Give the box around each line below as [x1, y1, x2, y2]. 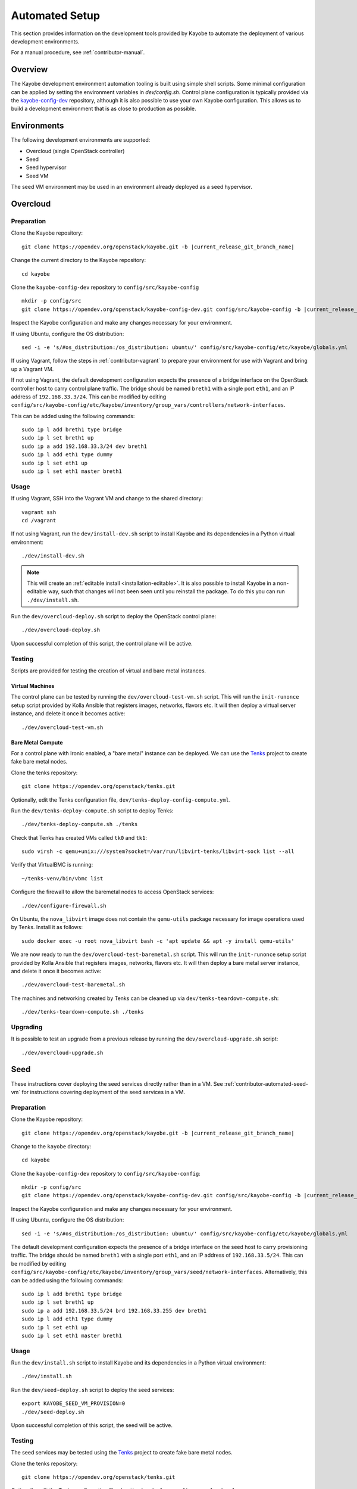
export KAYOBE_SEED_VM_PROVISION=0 [21, 1400, 126, 1407]
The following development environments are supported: [11, 136, 151, 144]
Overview [11, 64, 48, 74]
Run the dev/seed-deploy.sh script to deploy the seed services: [11, 1386, 174, 1393]
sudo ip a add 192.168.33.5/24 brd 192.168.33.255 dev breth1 [21, 1307, 207, 1314]
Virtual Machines [11, 682, 55, 689]
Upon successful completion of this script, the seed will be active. [11, 1422, 173, 1429]
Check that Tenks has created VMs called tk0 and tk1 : [11, 834, 148, 841]
